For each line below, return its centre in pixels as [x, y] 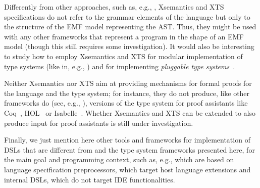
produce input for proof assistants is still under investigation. [99, 123]
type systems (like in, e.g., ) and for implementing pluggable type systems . [120, 66]
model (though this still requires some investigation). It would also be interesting [129, 46]
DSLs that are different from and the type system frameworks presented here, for [129, 149]
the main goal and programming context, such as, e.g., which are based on [119, 159]
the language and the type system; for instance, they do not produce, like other [127, 93]
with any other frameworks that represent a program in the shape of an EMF [124, 36]
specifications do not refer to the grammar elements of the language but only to [127, 16]
